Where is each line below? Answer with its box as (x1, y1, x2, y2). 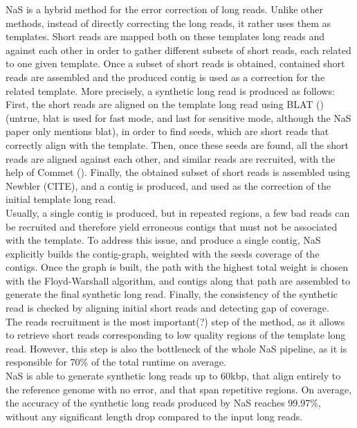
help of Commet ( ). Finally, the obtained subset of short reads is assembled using (6, 165, 350, 179)
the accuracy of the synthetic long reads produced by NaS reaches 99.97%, (6, 395, 321, 410)
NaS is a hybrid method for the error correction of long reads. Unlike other (6, 2, 324, 16)
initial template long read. (6, 192, 116, 206)
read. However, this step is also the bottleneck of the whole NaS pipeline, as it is (6, 341, 347, 355)
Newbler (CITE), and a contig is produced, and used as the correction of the (6, 178, 331, 193)
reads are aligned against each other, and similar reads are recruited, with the (6, 151, 336, 166)
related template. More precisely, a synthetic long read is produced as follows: (6, 83, 335, 98)
